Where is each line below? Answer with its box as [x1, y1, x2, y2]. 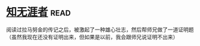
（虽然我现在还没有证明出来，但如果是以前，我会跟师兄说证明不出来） [6, 33, 179, 40]
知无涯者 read [6, 5, 71, 19]
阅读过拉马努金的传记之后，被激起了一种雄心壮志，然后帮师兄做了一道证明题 [6, 26, 194, 33]
